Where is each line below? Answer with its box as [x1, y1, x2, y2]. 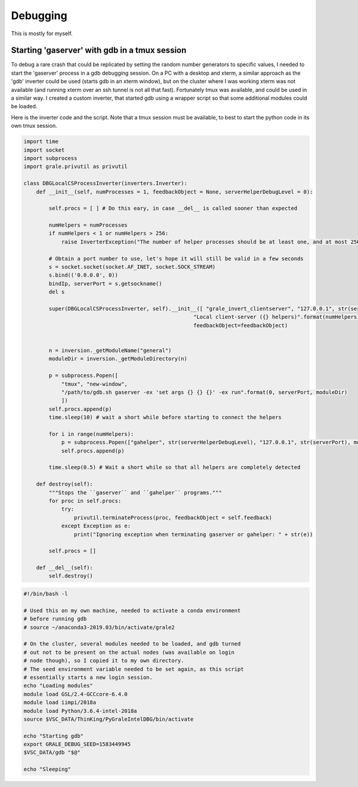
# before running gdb [23, 616, 87, 622]
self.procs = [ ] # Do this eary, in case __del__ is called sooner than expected [48, 205, 298, 212]
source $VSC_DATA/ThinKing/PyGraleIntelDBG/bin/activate [23, 715, 194, 723]
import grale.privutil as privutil [23, 163, 128, 170]
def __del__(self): [36, 564, 94, 571]
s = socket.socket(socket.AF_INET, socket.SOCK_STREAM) [48, 263, 216, 270]
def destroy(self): [36, 481, 94, 488]
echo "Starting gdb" [23, 732, 84, 739]
